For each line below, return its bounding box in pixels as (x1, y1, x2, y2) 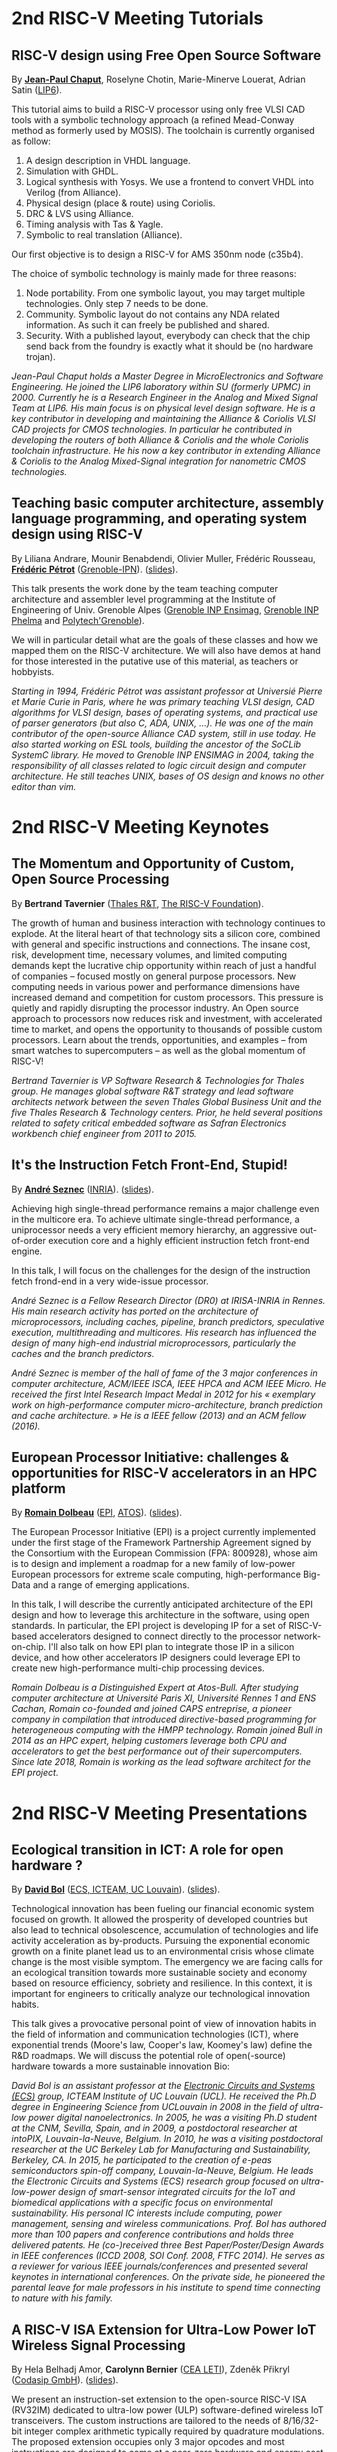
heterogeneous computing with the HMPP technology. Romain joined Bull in (11, 1724, 323, 1736)
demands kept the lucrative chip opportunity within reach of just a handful (11, 959, 317, 971)
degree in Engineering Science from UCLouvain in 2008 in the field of (11, 2101, 299, 2113)
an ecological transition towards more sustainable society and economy (11, 1967, 308, 1979)
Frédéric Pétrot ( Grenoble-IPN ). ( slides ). (11, 563, 179, 575)
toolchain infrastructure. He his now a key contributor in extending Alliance (11, 445, 321, 456)
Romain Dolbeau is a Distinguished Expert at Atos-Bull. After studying (11, 1682, 299, 1694)
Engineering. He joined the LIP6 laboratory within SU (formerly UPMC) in (11, 381, 311, 392)
